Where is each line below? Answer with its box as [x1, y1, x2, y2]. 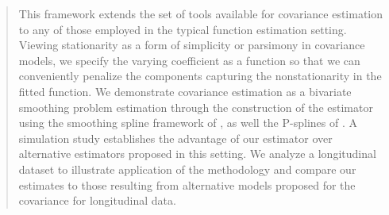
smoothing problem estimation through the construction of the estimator [18, 98, 373, 115]
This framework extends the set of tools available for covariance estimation [18, 6, 383, 21]
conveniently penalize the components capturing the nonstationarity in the [18, 67, 382, 84]
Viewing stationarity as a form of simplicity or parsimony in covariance [18, 36, 365, 53]
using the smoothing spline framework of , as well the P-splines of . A [18, 114, 357, 131]
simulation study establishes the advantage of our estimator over [18, 129, 333, 146]
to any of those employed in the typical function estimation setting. [18, 21, 347, 37]
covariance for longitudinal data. [18, 192, 176, 209]
